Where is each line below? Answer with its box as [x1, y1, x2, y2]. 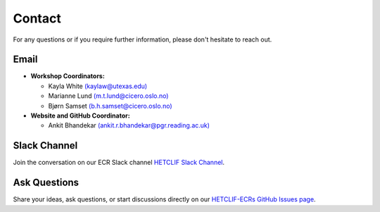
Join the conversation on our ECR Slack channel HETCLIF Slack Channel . [13, 158, 225, 167]
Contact [13, 11, 61, 26]
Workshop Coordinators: [30, 72, 105, 80]
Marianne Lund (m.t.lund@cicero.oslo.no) [48, 92, 169, 100]
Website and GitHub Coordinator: [30, 111, 130, 120]
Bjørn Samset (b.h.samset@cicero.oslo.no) [48, 101, 172, 110]
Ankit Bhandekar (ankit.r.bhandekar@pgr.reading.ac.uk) [48, 121, 210, 130]
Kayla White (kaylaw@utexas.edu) [48, 82, 148, 90]
